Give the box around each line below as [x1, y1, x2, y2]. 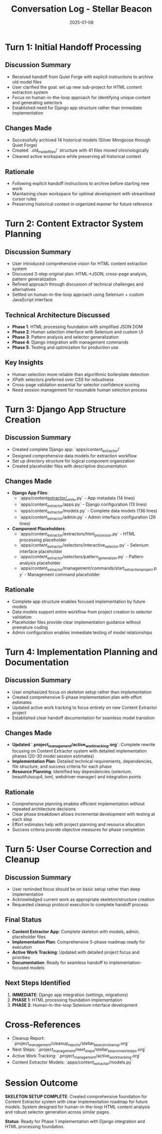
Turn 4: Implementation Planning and [5, 646, 158, 657]
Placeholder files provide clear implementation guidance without [12, 619, 141, 625]
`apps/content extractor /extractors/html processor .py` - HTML [19, 531, 136, 538]
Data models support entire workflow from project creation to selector [12, 609, 152, 615]
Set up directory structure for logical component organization [12, 458, 135, 464]
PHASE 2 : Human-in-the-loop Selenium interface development [12, 1002, 138, 1008]
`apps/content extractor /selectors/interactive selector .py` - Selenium [19, 542, 149, 550]
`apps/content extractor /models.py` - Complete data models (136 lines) [19, 508, 158, 515]
